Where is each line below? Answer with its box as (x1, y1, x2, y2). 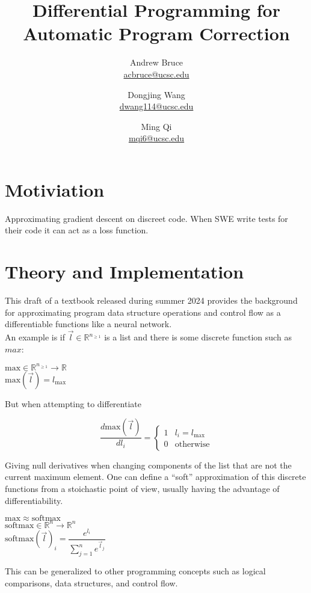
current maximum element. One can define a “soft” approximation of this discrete (5, 470, 306, 483)
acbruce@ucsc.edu (123, 67, 189, 80)
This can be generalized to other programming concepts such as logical (5, 565, 266, 577)
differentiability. (5, 494, 63, 506)
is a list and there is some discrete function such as (104, 331, 292, 343)
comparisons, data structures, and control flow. (5, 576, 178, 589)
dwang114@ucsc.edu (119, 100, 194, 112)
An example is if (5, 331, 66, 343)
